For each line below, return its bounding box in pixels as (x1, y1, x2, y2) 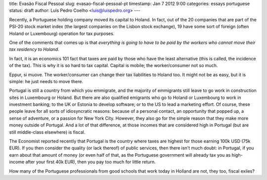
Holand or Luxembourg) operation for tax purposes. (9, 30, 115, 37)
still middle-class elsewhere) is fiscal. (9, 129, 86, 135)
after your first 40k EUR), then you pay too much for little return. (25, 159, 156, 165)
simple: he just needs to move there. (9, 78, 84, 84)
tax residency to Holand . (9, 46, 59, 52)
